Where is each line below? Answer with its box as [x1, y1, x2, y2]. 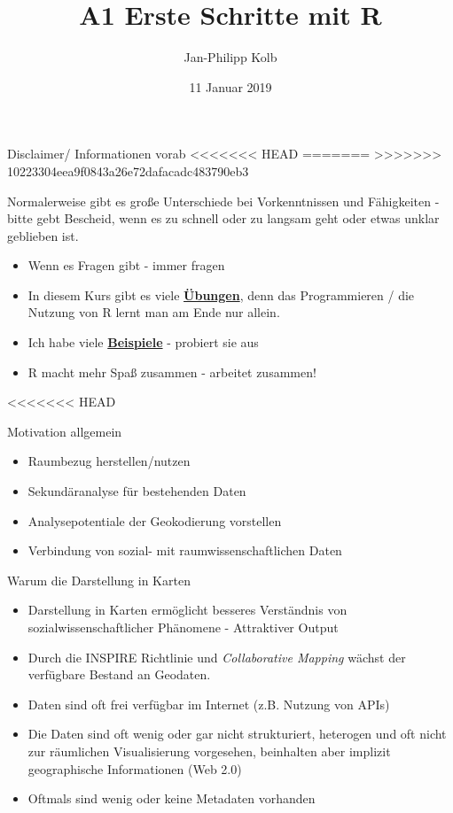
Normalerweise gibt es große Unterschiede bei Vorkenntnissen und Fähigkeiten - [7, 191, 440, 210]
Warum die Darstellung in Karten [7, 570, 191, 589]
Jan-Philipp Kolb [184, 48, 277, 66]
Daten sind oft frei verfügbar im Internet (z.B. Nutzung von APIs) [27, 694, 390, 713]
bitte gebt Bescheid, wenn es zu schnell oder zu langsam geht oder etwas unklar [7, 209, 440, 228]
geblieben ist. [7, 226, 79, 244]
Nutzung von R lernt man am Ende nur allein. [27, 303, 280, 321]
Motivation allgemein [7, 422, 122, 440]
